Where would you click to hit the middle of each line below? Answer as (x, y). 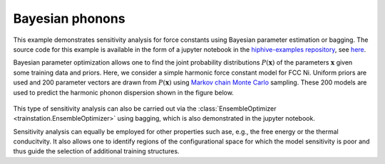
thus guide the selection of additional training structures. (96, 151)
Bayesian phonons (69, 18)
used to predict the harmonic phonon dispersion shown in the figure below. (124, 92)
